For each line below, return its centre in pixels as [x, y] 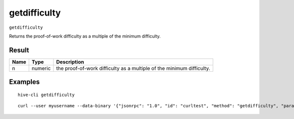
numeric [41, 68]
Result [19, 50]
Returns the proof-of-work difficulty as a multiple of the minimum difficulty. [85, 36]
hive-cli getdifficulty [46, 95]
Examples [24, 82]
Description [70, 62]
